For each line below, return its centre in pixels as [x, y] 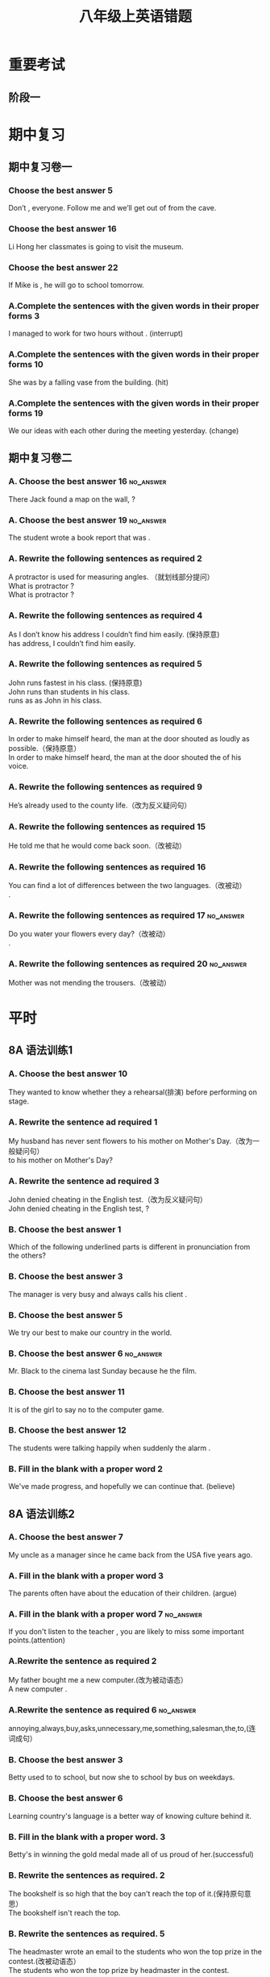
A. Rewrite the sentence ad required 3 [84, 1181]
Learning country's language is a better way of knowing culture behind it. [130, 1816]
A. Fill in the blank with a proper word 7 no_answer [106, 1614]
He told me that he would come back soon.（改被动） [98, 845]
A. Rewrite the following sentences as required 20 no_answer [128, 964]
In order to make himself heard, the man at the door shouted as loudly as [129, 739]
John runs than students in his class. [69, 691]
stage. [19, 1101]
